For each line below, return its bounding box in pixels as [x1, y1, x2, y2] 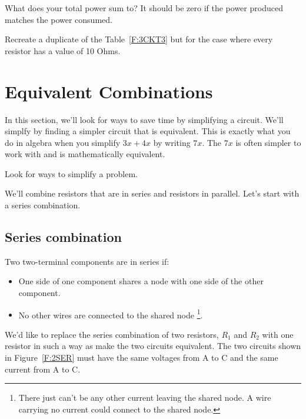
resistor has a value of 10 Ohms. [5, 44, 121, 56]
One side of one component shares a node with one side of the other [18, 275, 264, 287]
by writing [153, 136, 191, 148]
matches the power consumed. [5, 13, 112, 25]
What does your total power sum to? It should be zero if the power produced [5, 2, 283, 14]
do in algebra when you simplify [5, 136, 121, 148]
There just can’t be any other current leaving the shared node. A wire [18, 391, 271, 404]
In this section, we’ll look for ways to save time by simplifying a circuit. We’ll [5, 113, 284, 125]
